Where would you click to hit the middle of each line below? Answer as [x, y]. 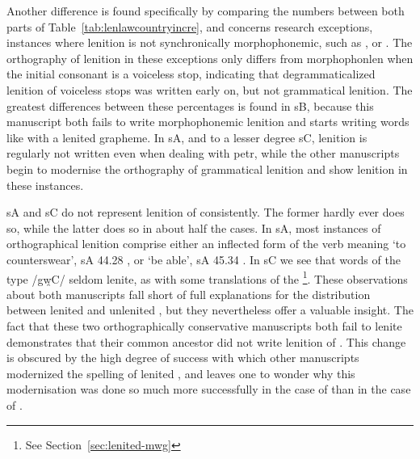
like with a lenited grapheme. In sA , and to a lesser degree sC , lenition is [187, 137]
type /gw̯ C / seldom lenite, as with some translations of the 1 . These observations [207, 277]
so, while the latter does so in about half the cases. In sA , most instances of [194, 227]
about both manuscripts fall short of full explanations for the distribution [189, 294]
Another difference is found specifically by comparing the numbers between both [206, 11]
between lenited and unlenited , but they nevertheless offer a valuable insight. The [210, 310]
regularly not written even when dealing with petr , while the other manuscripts [203, 153]
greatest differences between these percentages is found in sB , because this [190, 105]
